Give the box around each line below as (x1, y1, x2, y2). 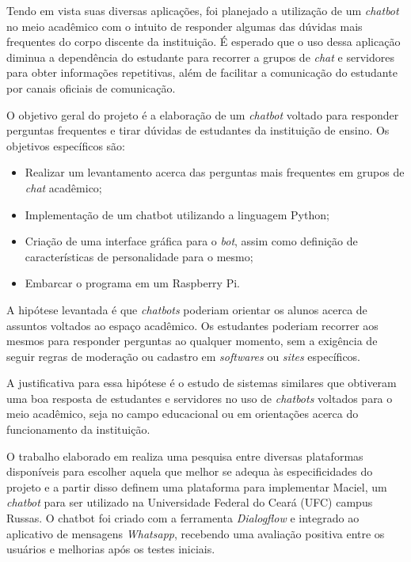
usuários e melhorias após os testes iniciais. (6, 541, 215, 557)
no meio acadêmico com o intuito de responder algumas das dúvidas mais (6, 17, 363, 34)
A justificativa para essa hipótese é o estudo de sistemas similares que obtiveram (6, 374, 397, 391)
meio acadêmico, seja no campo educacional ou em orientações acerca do (6, 405, 359, 422)
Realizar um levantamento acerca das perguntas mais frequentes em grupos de (25, 164, 405, 180)
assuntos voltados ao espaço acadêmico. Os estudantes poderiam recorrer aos (6, 317, 379, 333)
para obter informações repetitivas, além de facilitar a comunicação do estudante (6, 64, 398, 81)
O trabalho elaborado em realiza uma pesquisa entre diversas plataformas (6, 447, 363, 464)
